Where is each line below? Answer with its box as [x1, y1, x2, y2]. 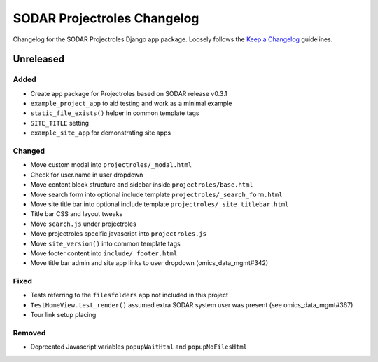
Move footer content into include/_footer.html [30, 249, 178, 257]
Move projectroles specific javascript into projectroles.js [30, 229, 206, 238]
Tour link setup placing [30, 311, 97, 319]
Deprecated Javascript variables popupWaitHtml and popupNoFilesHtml [30, 342, 248, 351]
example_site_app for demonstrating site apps [30, 128, 171, 137]
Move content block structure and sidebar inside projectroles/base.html [30, 180, 253, 189]
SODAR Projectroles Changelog [13, 11, 199, 26]
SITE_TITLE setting [30, 119, 90, 127]
